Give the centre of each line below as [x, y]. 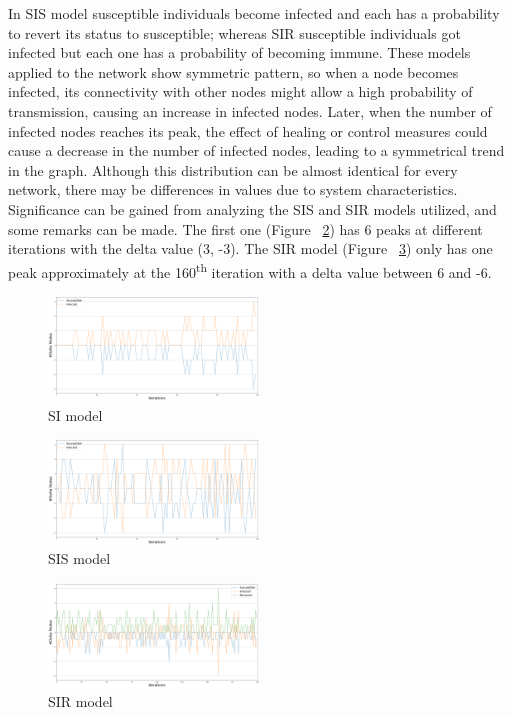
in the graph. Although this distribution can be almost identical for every [233, 169]
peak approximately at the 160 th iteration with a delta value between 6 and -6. [250, 270]
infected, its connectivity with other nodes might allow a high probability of [240, 91]
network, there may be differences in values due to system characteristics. [233, 189]
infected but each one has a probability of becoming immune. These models [239, 52]
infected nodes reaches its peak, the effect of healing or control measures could [248, 130]
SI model [75, 414]
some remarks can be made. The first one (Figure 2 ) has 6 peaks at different [245, 228]
